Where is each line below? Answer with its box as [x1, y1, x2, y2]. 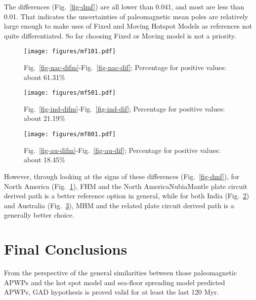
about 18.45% [24, 154, 65, 165]
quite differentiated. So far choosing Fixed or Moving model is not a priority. [4, 30, 236, 40]
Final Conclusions [4, 239, 128, 259]
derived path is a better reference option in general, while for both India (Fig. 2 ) [4, 190, 249, 201]
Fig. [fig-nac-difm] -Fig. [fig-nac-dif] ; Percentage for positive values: [24, 62, 226, 73]
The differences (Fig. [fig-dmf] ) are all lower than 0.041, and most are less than [4, 1, 244, 11]
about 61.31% [24, 72, 65, 82]
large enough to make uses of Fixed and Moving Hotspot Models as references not [4, 21, 253, 31]
